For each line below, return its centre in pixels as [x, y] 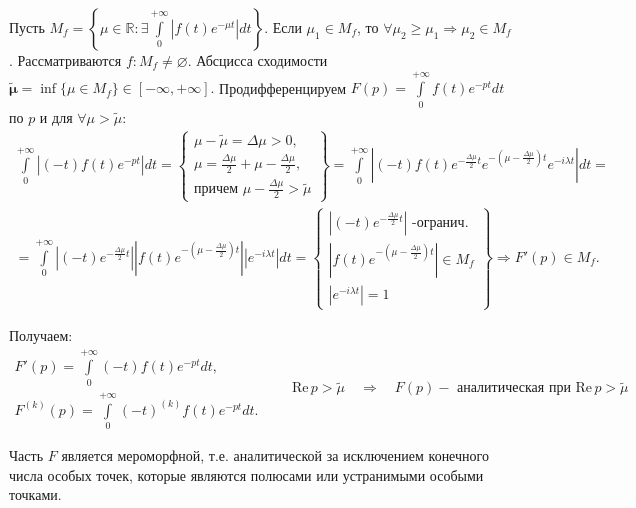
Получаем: [41, 335]
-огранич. [440, 222]
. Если [283, 27]
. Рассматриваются [65, 60]
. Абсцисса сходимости [257, 60]
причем [216, 189]
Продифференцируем [283, 87]
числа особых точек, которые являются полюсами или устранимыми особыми [246, 474]
